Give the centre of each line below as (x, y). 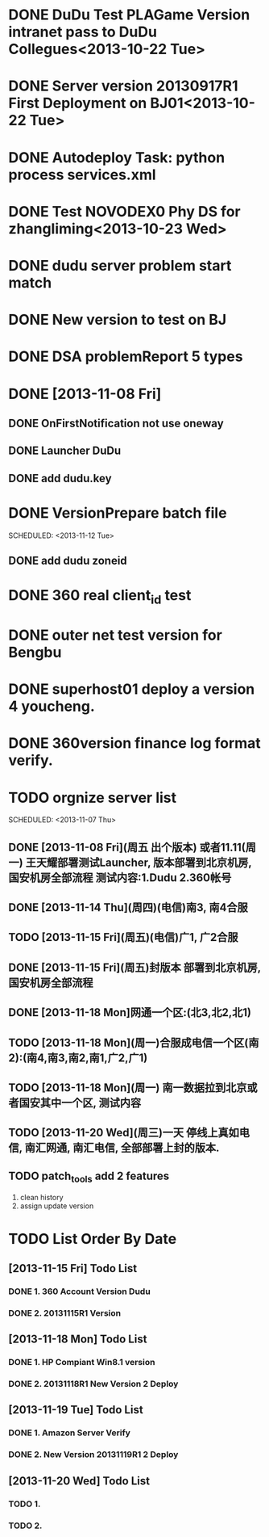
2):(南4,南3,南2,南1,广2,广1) (78, 1058)
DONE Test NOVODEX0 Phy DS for (124, 211)
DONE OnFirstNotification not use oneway (116, 423)
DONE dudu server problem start (120, 265)
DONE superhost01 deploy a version (132, 689)
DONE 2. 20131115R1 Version (65, 1312)
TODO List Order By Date (93, 1239)
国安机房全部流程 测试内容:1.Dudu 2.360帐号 (120, 878)
